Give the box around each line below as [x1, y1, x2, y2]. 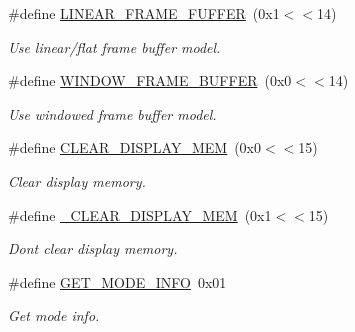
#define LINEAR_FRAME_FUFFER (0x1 [8, 3, 280, 23]
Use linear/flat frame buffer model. [8, 36, 221, 57]
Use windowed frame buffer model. [8, 103, 217, 124]
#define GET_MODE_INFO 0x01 [8, 271, 227, 292]
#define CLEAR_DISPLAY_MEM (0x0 [8, 137, 262, 158]
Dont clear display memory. [8, 238, 178, 259]
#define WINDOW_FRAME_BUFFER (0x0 [8, 70, 292, 91]
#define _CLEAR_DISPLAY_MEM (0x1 [8, 204, 272, 225]
